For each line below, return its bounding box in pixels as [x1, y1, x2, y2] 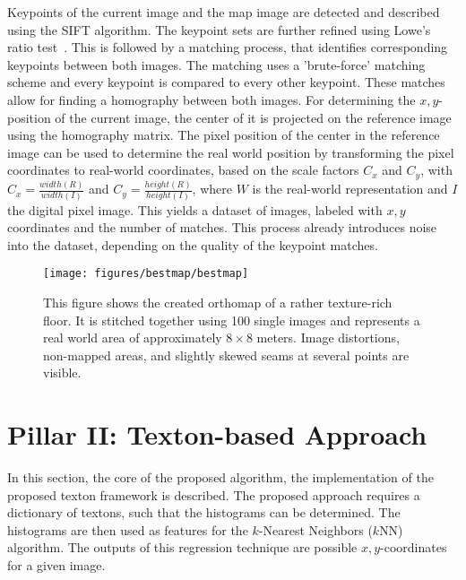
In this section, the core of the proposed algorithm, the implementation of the [7, 468, 434, 487]
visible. [43, 363, 82, 382]
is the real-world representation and [252, 179, 448, 198]
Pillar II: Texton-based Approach [7, 416, 427, 453]
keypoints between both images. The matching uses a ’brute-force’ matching [7, 55, 426, 74]
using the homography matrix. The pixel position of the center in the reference [7, 126, 440, 144]
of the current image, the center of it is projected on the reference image [55, 108, 452, 126]
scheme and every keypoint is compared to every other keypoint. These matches [7, 73, 445, 91]
